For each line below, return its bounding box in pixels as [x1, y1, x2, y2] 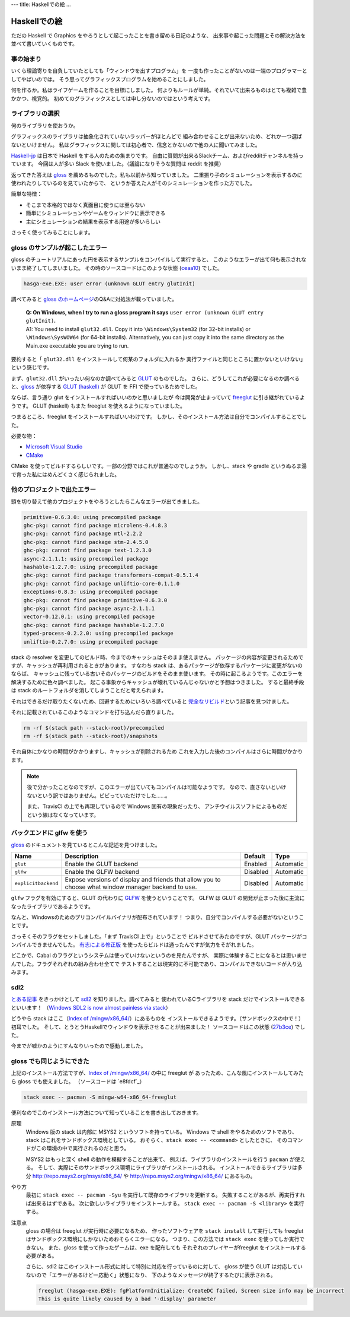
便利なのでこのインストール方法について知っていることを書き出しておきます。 [11, 1109, 202, 1116]
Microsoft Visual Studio [25, 443, 83, 450]
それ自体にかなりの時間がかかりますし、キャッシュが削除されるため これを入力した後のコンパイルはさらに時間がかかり [11, 748, 303, 755]
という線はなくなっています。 [27, 811, 99, 818]
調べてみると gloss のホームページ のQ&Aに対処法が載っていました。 [11, 295, 178, 303]
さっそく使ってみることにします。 [11, 229, 94, 236]
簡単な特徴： [11, 190, 43, 198]
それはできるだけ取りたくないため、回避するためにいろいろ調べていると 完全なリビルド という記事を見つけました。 [11, 698, 293, 705]
